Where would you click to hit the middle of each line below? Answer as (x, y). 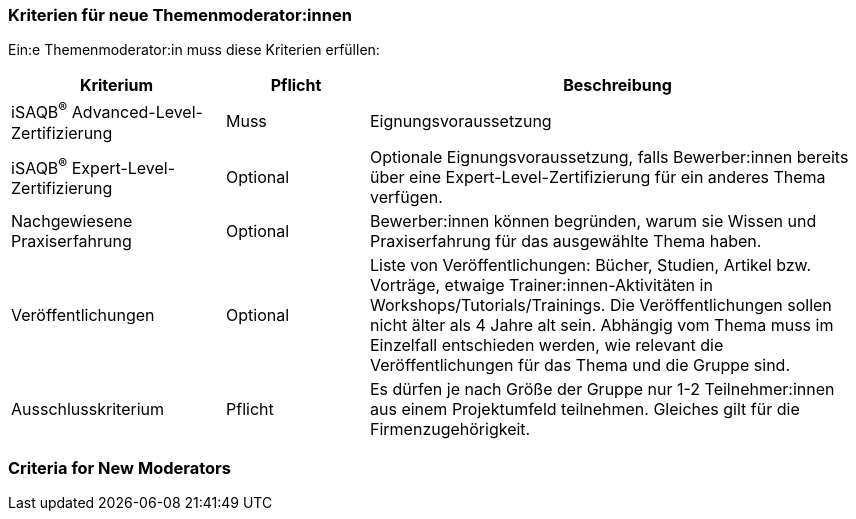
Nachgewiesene (72, 220)
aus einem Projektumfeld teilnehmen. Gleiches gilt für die (584, 408)
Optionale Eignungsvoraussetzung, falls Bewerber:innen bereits (609, 156)
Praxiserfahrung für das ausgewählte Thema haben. (565, 240)
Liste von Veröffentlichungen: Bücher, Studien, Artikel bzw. (590, 264)
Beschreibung (617, 85)
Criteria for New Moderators (119, 468)
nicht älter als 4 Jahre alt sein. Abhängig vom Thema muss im (601, 324)
